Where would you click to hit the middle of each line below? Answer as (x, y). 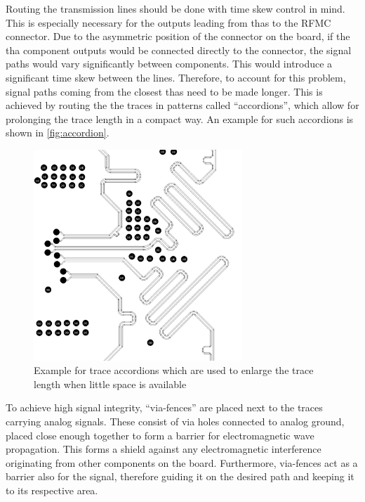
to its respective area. (52, 490)
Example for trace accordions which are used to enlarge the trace (174, 370)
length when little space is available (110, 384)
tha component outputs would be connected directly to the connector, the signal (179, 50)
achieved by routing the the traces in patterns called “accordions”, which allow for (182, 105)
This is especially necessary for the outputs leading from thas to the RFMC (168, 22)
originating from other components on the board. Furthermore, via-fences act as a (182, 462)
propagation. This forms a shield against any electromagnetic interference (164, 449)
